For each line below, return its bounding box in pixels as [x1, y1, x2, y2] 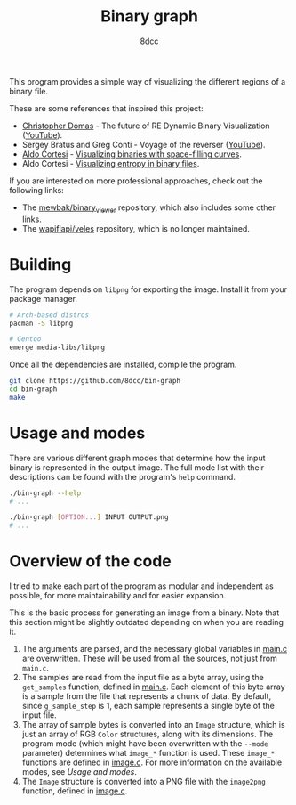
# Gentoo [9, 335, 42, 344]
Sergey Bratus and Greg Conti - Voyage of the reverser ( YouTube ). [21, 139, 266, 150]
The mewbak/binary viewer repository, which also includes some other [21, 202, 276, 215]
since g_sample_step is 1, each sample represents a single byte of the [21, 701, 276, 711]
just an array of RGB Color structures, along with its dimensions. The [21, 728, 274, 740]
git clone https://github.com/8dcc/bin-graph [9, 377, 180, 386]
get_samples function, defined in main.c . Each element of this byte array [21, 681, 286, 692]
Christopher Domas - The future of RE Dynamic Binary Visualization [21, 120, 270, 131]
